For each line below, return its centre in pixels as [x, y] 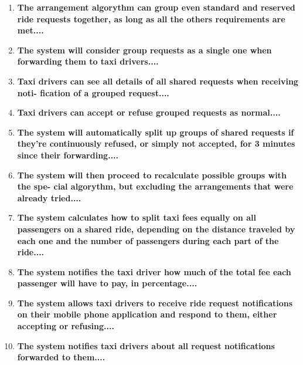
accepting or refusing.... [66, 326]
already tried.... [49, 197]
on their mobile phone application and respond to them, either [147, 314]
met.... [30, 30]
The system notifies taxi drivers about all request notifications [146, 345]
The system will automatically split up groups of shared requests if [156, 132]
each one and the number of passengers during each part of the [148, 240]
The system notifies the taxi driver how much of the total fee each [154, 271]
